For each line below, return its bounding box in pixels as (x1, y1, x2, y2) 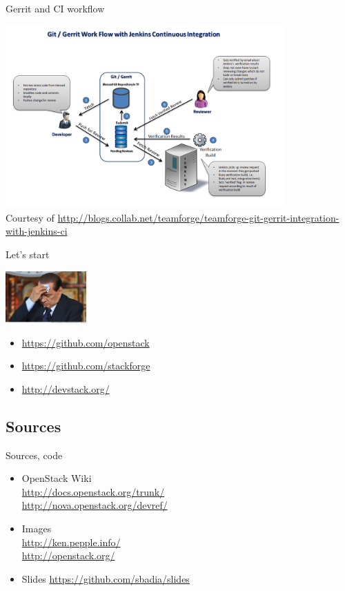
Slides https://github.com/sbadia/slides (21, 571, 190, 585)
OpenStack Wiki (21, 471, 92, 485)
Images (21, 521, 52, 536)
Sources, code (6, 447, 63, 462)
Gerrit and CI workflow (6, 1, 105, 15)
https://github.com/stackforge (21, 358, 150, 373)
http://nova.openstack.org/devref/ (21, 498, 168, 512)
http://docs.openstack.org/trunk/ (21, 484, 165, 498)
